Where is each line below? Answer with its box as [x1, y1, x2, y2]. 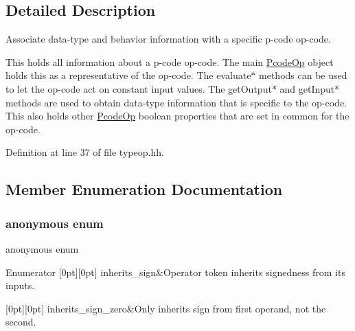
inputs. [5, 278, 35, 293]
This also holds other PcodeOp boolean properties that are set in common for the [5, 109, 350, 123]
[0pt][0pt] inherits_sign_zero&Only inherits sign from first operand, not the [5, 301, 326, 315]
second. [5, 315, 36, 329]
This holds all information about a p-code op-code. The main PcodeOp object [5, 54, 334, 69]
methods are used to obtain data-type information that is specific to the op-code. [5, 95, 347, 109]
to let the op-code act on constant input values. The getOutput [5, 81, 272, 95]
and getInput [279, 81, 335, 95]
